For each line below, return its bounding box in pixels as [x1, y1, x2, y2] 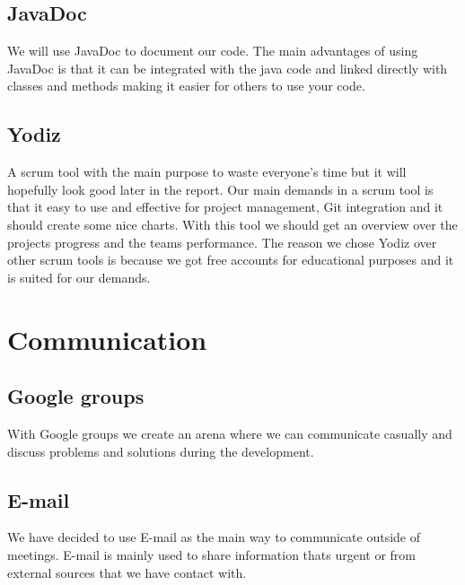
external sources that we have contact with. [7, 563, 247, 581]
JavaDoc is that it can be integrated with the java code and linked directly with [7, 58, 448, 77]
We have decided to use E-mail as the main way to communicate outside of [7, 528, 421, 546]
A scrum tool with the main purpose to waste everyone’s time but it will [7, 162, 407, 181]
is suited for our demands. [7, 267, 151, 286]
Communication [7, 320, 207, 357]
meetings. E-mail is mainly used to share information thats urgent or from [7, 545, 416, 563]
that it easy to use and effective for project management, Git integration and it [7, 197, 443, 216]
